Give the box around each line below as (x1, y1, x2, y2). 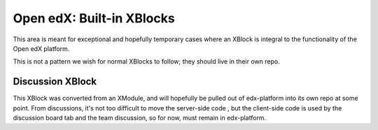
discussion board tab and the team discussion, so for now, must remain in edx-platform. (13, 114, 267, 122)
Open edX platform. (13, 44, 70, 52)
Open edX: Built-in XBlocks (13, 10, 175, 26)
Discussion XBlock (13, 75, 97, 87)
